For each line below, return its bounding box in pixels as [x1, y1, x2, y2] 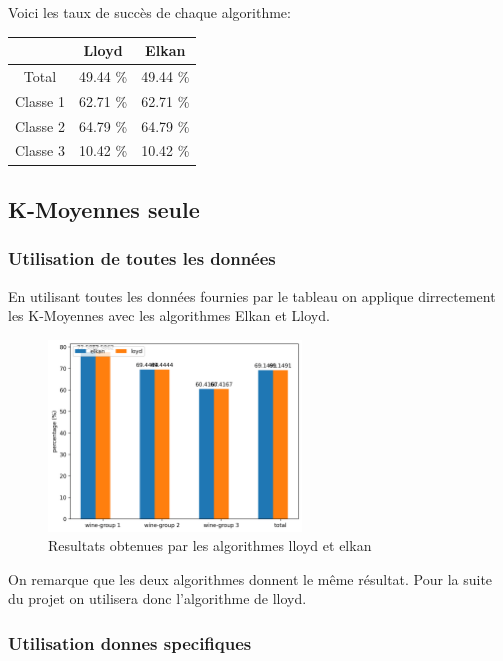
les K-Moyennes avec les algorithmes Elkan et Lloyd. [8, 305, 330, 326]
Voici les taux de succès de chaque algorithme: [8, 2, 291, 22]
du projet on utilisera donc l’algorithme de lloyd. [8, 588, 307, 609]
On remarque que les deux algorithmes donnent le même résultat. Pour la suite [8, 568, 493, 589]
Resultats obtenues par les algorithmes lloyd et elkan [48, 535, 372, 556]
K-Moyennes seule [8, 193, 200, 224]
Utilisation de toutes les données [8, 246, 276, 271]
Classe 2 [15, 115, 65, 136]
